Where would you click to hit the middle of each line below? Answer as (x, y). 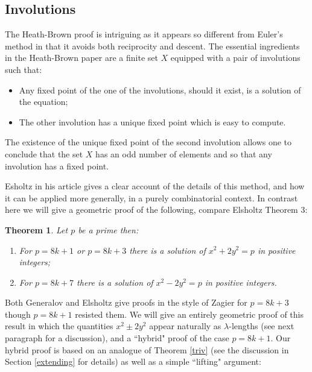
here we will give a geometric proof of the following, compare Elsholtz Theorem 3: (156, 210)
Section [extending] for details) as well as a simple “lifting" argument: (133, 361)
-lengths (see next (262, 326)
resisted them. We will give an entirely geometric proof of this (189, 314)
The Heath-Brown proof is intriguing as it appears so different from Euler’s (144, 34)
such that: (24, 69)
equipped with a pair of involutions (235, 58)
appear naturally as (185, 326)
